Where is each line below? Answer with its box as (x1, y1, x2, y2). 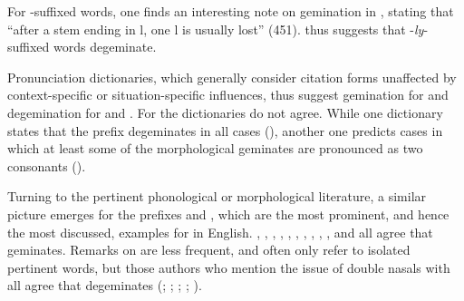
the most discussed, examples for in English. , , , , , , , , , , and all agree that (7, 222, 433, 241)
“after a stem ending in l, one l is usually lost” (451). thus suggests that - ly (7, 19, 424, 38)
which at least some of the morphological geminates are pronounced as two (7, 139, 423, 158)
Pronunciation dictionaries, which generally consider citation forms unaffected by (7, 67, 457, 86)
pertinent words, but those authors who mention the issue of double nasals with (7, 257, 450, 277)
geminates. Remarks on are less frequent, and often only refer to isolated (7, 240, 411, 259)
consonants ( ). (7, 156, 86, 175)
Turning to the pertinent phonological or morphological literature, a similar (7, 187, 427, 206)
